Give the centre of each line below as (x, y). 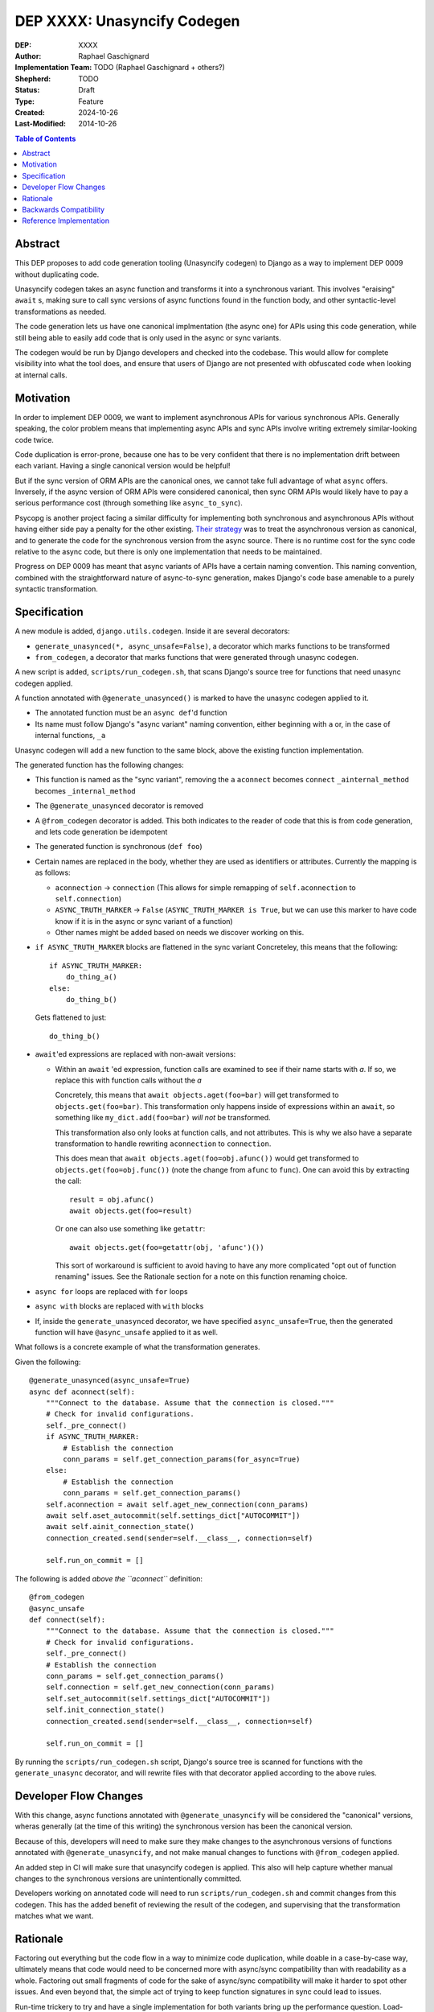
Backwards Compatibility (63, 210)
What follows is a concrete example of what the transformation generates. (137, 1347)
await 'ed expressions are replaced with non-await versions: (135, 1054)
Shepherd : (33, 78)
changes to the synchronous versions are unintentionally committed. (128, 1878)
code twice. (34, 439)
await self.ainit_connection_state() (120, 1527)
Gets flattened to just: (71, 1017)
